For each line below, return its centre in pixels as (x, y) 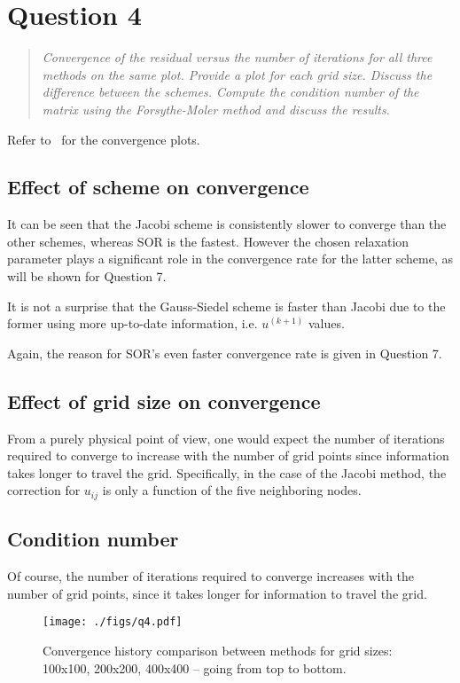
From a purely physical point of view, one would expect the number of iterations (226, 438)
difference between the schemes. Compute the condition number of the (230, 92)
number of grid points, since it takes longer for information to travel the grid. (217, 593)
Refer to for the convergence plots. (104, 139)
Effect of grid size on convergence (164, 400)
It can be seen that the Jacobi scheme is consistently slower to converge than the (227, 224)
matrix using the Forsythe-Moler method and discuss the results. (216, 109)
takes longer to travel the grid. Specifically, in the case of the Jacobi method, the (227, 472)
